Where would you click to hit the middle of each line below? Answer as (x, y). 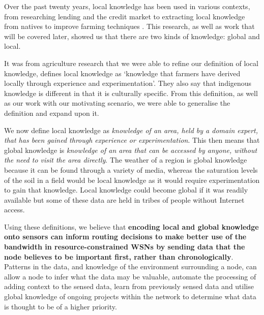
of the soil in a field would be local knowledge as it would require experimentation (132, 180)
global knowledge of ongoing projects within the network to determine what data (130, 296)
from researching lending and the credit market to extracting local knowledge (125, 16)
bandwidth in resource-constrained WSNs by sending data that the (125, 247)
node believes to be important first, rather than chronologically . (119, 256)
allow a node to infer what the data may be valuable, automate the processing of (130, 276)
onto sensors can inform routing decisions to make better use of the (125, 237)
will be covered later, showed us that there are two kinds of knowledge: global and (132, 36)
